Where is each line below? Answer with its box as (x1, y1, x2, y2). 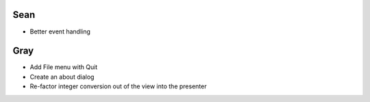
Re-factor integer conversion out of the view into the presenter (29, 82, 207, 90)
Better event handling (29, 27, 90, 36)
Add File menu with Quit (29, 63, 98, 71)
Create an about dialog (29, 73, 95, 81)
